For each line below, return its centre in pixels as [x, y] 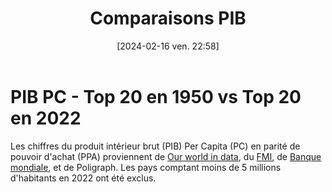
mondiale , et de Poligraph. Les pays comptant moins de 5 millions [146, 167]
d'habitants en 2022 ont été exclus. [83, 178]
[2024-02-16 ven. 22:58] [168, 46]
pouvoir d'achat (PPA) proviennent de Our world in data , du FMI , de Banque [166, 156]
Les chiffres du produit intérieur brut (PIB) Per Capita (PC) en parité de [155, 146]
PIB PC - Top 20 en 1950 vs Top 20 [156, 96]
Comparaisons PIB [168, 18]
